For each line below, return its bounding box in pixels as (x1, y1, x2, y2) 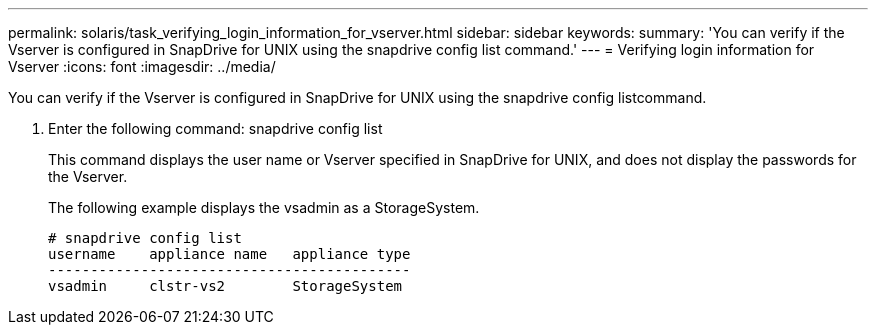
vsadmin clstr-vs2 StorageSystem (48, 278, 403, 294)
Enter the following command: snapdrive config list (48, 120, 383, 137)
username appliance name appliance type (48, 246, 411, 262)
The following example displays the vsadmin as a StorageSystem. (48, 199, 480, 216)
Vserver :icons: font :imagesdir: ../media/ (8, 58, 276, 75)
